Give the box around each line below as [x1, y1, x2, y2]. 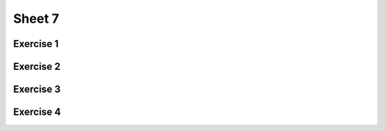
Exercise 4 [13, 106, 61, 118]
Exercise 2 [13, 61, 61, 73]
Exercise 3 [13, 83, 61, 95]
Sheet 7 [13, 11, 60, 26]
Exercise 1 [13, 38, 59, 50]
